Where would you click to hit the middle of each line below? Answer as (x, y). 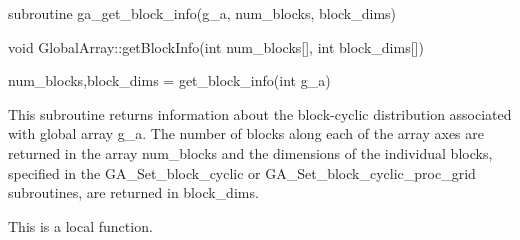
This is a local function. (80, 225)
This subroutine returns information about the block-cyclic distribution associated (260, 113)
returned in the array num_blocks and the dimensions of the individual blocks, (250, 152)
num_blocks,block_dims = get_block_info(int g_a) (169, 80)
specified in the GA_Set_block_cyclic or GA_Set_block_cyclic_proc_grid (242, 172)
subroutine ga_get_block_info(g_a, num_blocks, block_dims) (202, 13)
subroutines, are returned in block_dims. (133, 192)
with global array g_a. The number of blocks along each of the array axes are (246, 133)
